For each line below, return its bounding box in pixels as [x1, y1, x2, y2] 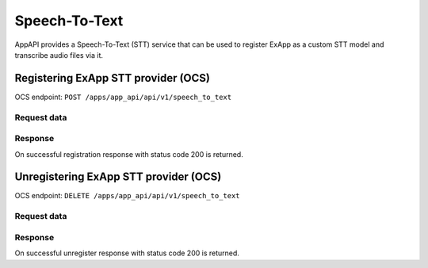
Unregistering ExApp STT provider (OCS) [14, 170, 222, 184]
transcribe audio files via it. [14, 50, 103, 59]
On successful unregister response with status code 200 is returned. [14, 248, 239, 258]
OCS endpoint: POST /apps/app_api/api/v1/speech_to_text [14, 92, 232, 101]
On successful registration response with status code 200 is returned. [14, 149, 243, 159]
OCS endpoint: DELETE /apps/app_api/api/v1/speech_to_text [14, 191, 241, 201]
